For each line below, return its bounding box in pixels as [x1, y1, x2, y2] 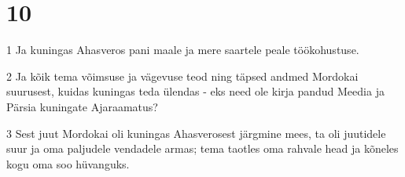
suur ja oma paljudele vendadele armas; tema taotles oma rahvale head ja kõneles [6, 140, 399, 157]
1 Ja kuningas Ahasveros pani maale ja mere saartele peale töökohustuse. [6, 42, 359, 58]
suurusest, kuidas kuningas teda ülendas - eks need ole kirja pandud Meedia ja [6, 83, 385, 99]
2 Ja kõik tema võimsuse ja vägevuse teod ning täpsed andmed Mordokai [6, 67, 359, 84]
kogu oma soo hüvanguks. [6, 155, 130, 172]
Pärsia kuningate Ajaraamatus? [6, 98, 158, 114]
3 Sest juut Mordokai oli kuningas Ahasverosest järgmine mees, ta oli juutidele [6, 125, 386, 141]
